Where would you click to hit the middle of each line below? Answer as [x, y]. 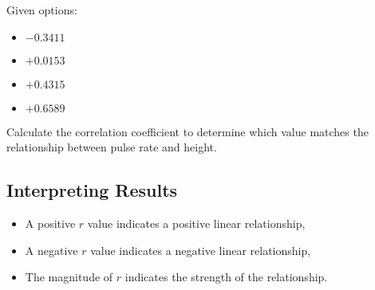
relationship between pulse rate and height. [112, 147]
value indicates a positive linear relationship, [196, 223]
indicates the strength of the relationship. [226, 277]
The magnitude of [69, 277]
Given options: [42, 10]
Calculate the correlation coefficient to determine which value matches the [187, 131]
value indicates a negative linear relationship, [201, 250]
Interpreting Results [92, 190]
